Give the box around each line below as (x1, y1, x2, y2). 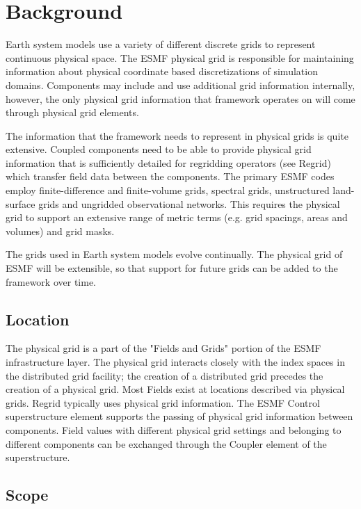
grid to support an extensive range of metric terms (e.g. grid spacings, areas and (6, 210, 348, 225)
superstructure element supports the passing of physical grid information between (6, 409, 353, 423)
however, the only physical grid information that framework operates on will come (6, 91, 355, 106)
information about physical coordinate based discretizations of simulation (6, 64, 318, 79)
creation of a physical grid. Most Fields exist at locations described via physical (6, 382, 345, 396)
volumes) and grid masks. (6, 223, 115, 238)
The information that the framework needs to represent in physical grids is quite (6, 128, 348, 143)
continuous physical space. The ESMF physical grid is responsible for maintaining (6, 50, 354, 65)
